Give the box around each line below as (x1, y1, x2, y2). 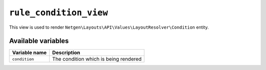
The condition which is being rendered (52, 56, 142, 63)
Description (52, 49, 81, 56)
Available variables (9, 37, 69, 45)
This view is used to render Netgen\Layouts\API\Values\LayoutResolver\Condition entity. (9, 24, 209, 30)
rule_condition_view (9, 7, 108, 18)
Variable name (12, 49, 47, 56)
